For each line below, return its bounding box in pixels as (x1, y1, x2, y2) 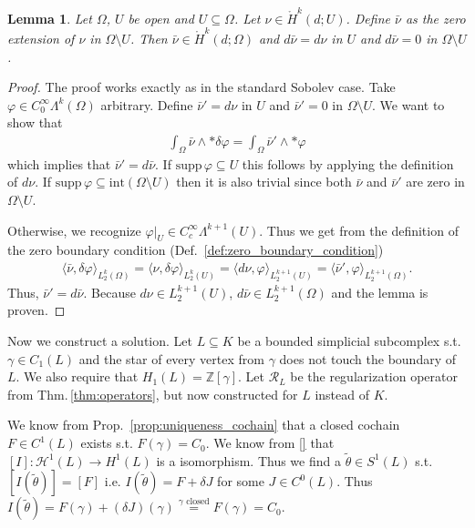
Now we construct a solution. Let (7, 331, 192, 350)
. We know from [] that (205, 433, 335, 452)
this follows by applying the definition (242, 154, 454, 173)
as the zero (405, 8, 466, 27)
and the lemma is (331, 282, 429, 301)
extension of (7, 29, 75, 48)
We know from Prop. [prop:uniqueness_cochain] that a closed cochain (7, 415, 400, 434)
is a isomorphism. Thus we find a (156, 451, 341, 470)
